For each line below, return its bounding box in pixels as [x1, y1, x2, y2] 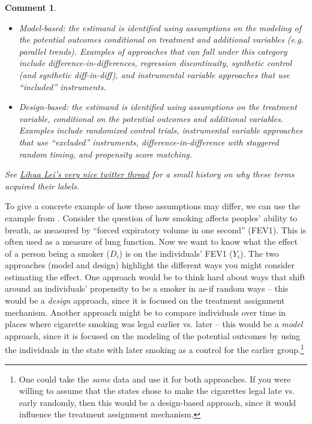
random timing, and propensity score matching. [19, 147, 193, 160]
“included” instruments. [19, 80, 106, 93]
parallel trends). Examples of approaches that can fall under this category [19, 45, 287, 57]
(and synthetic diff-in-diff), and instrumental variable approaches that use [19, 68, 290, 81]
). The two [240, 247, 279, 259]
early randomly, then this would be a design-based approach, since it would [19, 396, 296, 408]
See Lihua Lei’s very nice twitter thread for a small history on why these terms [5, 168, 295, 180]
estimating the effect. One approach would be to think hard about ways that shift [5, 270, 306, 283]
